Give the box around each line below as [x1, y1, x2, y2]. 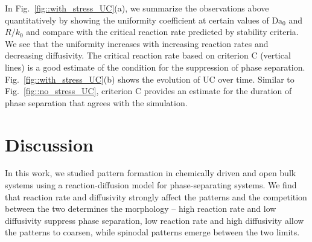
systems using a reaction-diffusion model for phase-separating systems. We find [5, 179, 297, 191]
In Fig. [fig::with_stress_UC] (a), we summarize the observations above [5, 2, 269, 14]
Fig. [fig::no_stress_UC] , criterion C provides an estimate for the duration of [5, 84, 292, 97]
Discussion [5, 132, 94, 156]
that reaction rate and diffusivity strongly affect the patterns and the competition [5, 190, 307, 203]
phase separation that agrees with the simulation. [5, 96, 188, 109]
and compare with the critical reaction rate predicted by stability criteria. [26, 25, 299, 38]
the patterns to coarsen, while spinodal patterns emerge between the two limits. [5, 226, 300, 238]
